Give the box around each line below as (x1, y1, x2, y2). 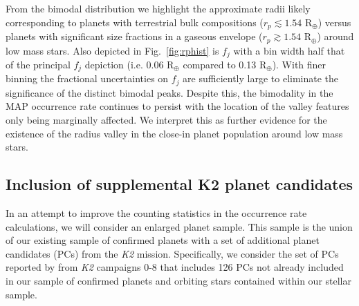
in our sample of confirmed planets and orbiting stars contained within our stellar (6, 274, 351, 287)
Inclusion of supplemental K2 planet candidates (6, 173, 353, 195)
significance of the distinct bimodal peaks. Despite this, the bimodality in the (6, 85, 333, 99)
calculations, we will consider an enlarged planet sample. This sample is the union (6, 219, 353, 233)
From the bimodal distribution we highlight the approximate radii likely (6, 1, 311, 15)
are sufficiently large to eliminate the (183, 71, 339, 86)
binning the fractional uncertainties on (6, 71, 169, 86)
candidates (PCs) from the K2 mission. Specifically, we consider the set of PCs (6, 246, 339, 260)
